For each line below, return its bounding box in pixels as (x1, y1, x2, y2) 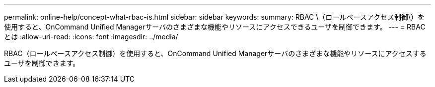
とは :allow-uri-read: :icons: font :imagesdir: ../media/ (4, 32, 178, 41)
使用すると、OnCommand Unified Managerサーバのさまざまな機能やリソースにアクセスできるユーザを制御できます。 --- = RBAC (4, 23, 426, 31)
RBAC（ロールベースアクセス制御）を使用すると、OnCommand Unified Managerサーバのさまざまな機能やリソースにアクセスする (4, 49, 427, 58)
